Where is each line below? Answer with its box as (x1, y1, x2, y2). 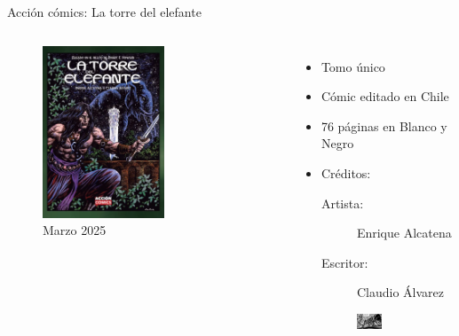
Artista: (321, 193, 364, 212)
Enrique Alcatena (356, 223, 452, 242)
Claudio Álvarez (356, 283, 444, 301)
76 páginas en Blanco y (321, 116, 447, 135)
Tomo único (321, 57, 385, 75)
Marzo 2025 (43, 221, 107, 239)
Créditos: (321, 163, 371, 182)
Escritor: (321, 253, 368, 271)
